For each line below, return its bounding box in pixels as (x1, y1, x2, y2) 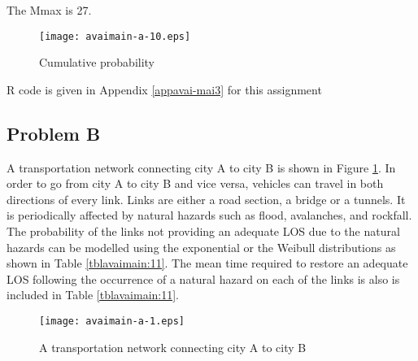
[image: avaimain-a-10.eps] (39, 30, 191, 42)
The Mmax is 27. (7, 2, 92, 18)
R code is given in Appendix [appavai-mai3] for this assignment (7, 80, 322, 98)
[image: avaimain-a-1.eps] (39, 315, 185, 327)
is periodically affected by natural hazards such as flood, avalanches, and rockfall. (7, 207, 412, 224)
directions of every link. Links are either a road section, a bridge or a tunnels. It (7, 190, 406, 207)
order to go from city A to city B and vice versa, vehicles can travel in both (7, 175, 384, 192)
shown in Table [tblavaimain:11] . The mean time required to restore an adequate (7, 254, 408, 272)
